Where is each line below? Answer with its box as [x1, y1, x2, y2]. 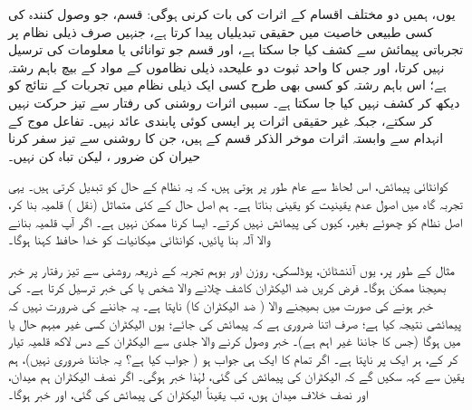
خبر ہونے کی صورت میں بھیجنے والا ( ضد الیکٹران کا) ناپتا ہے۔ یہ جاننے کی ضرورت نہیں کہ [8, 295, 434, 314]
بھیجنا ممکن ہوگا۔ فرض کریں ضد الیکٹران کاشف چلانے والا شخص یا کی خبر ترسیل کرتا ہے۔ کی [8, 278, 447, 297]
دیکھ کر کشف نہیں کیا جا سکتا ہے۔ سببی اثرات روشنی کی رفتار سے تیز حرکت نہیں [8, 92, 460, 111]
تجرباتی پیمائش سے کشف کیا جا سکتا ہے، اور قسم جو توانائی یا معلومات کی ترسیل [8, 40, 464, 59]
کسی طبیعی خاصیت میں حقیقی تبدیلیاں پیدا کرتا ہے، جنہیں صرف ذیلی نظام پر [8, 22, 434, 41]
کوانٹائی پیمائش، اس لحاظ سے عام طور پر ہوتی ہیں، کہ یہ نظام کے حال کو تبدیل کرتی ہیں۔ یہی [8, 176, 448, 195]
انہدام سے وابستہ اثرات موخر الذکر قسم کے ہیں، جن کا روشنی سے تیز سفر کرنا [8, 129, 444, 148]
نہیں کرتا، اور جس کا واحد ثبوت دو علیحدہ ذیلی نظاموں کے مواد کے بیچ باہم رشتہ [8, 57, 445, 76]
